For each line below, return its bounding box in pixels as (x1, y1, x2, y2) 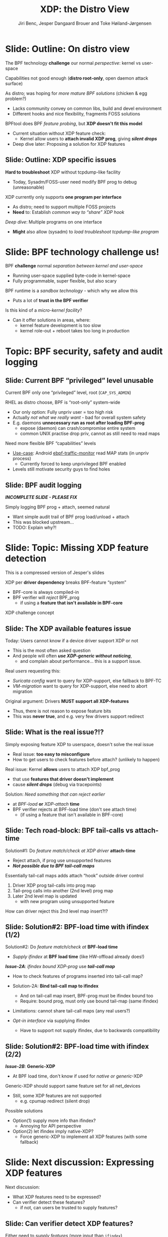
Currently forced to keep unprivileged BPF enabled (20, 461, 126, 467)
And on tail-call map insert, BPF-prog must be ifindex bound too (20, 993, 153, 999)
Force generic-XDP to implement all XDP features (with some (20, 1134, 147, 1140)
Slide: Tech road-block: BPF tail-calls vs (5, 826, 134, 835)
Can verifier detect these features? (12, 1199, 85, 1205)
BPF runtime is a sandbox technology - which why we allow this (5, 288, 138, 294)
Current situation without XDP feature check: (12, 130, 106, 136)
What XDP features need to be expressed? (12, 1194, 101, 1200)
